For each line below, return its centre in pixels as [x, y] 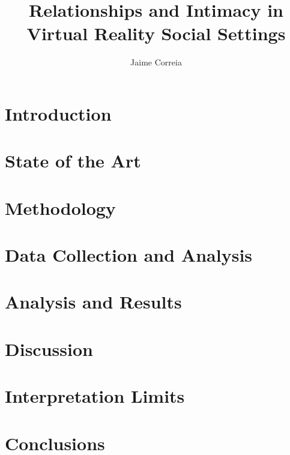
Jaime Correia [156, 62]
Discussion [49, 348]
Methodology [60, 207]
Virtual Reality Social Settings [156, 33]
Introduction [58, 113]
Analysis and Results [93, 302]
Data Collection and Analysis [129, 255]
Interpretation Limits [95, 396]
